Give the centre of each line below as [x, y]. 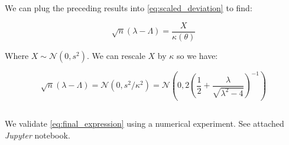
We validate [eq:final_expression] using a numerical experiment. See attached [144, 123]
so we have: [197, 55]
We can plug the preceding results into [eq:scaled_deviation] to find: [129, 8]
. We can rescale [116, 55]
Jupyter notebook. [38, 135]
